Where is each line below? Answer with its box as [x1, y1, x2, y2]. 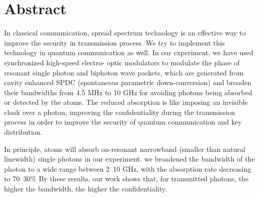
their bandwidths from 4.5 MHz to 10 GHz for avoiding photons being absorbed [4, 87, 252, 97]
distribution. [4, 127, 43, 137]
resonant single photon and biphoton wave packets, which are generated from [4, 67, 244, 77]
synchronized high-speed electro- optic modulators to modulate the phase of [4, 57, 240, 67]
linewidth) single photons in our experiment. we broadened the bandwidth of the [4, 153, 255, 164]
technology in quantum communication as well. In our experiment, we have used [4, 47, 253, 58]
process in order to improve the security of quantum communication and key [4, 116, 242, 127]
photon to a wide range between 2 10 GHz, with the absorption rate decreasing [4, 163, 251, 174]
